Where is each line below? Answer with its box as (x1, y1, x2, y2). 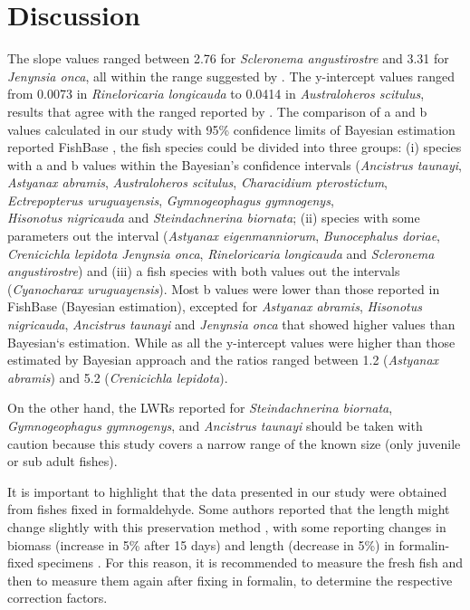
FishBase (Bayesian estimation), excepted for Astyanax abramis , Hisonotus (7, 297, 422, 316)
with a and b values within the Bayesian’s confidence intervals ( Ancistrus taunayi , (7, 155, 462, 174)
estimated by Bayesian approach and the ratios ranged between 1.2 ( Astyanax (7, 350, 439, 369)
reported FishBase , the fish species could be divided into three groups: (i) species (7, 138, 462, 157)
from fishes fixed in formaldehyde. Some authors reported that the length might (7, 500, 450, 519)
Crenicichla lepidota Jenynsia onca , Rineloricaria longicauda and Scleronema (7, 243, 435, 262)
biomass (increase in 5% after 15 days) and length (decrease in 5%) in (7, 535, 395, 554)
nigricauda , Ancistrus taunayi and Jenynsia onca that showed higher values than (7, 315, 456, 334)
